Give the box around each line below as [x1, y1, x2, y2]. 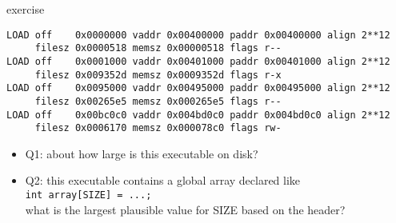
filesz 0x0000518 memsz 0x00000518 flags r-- [34, 42, 282, 54]
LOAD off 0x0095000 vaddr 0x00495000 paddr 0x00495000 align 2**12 [6, 82, 390, 94]
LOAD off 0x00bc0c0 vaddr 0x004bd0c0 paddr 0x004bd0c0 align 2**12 [6, 109, 390, 121]
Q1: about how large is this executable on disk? [25, 145, 258, 161]
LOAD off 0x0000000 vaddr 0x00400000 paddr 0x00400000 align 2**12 [6, 29, 390, 41]
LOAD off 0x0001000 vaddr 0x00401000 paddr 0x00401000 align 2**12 [6, 55, 390, 67]
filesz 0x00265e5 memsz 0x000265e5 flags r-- [34, 95, 282, 107]
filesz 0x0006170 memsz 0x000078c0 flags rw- [34, 122, 282, 134]
